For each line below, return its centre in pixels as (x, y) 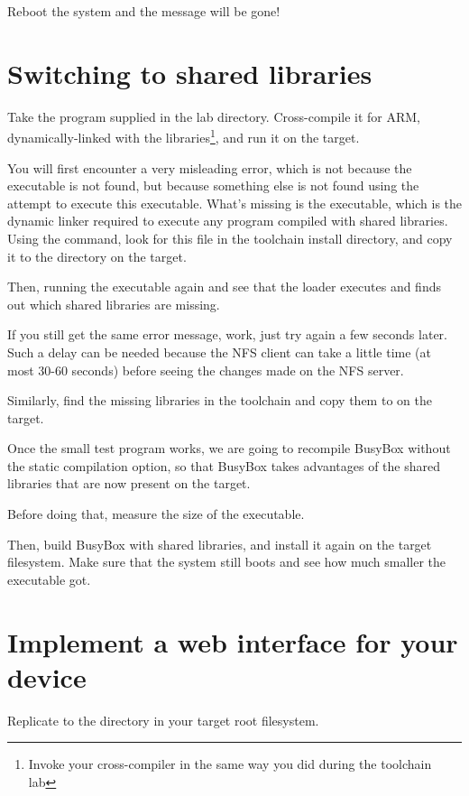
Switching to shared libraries (190, 73)
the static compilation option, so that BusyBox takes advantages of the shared (224, 465)
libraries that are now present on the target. (129, 483)
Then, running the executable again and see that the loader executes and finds (224, 287)
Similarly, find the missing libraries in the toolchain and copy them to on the (220, 400)
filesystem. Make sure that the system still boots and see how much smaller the (227, 562)
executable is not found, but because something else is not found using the (213, 185)
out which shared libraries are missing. (114, 304)
